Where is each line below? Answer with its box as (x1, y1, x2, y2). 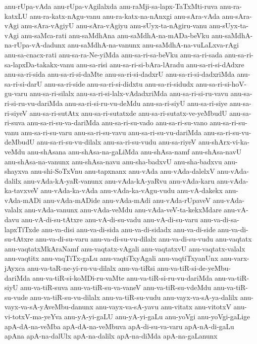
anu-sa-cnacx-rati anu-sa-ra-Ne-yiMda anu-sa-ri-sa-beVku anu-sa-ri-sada (4, 49, 223, 59)
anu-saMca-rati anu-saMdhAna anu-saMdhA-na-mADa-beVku (21, 30, 209, 40)
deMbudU (4, 137, 35, 147)
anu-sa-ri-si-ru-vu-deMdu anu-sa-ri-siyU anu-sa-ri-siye (65, 98, 228, 108)
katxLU (4, 10, 28, 21)
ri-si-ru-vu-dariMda (4, 98, 63, 108)
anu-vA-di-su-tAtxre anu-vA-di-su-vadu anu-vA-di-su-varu (21, 214, 198, 225)
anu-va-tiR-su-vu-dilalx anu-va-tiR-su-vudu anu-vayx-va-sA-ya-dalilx (30, 292, 238, 302)
